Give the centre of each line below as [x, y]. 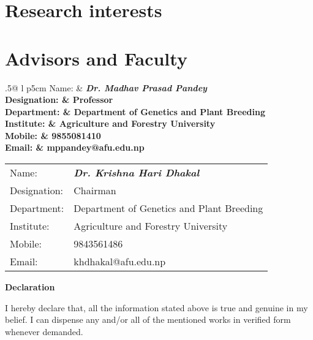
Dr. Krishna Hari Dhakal [137, 173]
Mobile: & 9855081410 [53, 135]
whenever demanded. [44, 331]
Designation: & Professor [59, 100]
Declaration [30, 287]
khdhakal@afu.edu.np [120, 262]
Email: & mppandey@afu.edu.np [75, 147]
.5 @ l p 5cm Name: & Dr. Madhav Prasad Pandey [106, 87]
